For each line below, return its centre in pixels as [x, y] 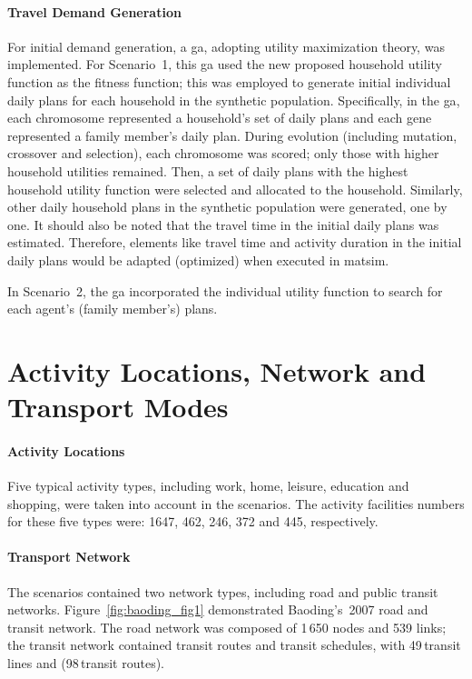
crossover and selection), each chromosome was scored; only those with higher [223, 153]
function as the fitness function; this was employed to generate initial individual [229, 81]
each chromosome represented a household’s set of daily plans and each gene [220, 118]
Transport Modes [118, 407]
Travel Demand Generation [94, 11]
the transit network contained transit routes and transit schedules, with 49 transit [234, 645]
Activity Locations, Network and [217, 370]
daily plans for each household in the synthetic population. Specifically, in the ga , [234, 100]
